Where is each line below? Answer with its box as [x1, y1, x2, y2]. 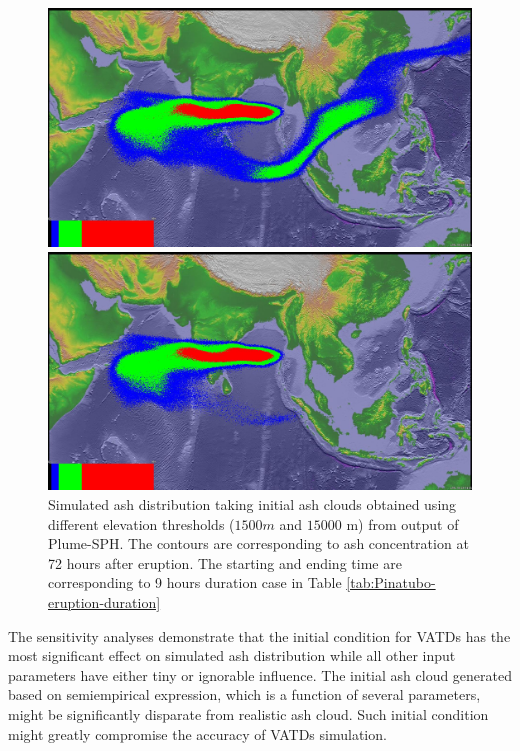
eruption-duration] [48, 591, 161, 612]
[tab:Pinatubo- [346, 572, 436, 593]
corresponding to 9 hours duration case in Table [48, 572, 342, 593]
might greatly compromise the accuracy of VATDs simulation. [8, 723, 387, 744]
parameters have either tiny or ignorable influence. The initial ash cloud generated [8, 664, 513, 685]
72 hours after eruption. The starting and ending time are [48, 552, 402, 573]
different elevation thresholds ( [48, 513, 235, 534]
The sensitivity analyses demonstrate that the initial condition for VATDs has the [8, 625, 511, 646]
